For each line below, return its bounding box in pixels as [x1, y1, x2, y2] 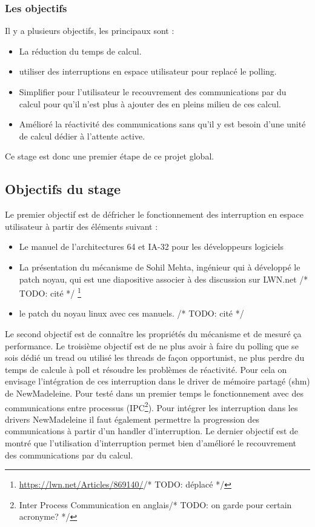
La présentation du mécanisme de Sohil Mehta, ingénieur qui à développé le [19, 260, 300, 273]
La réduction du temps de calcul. [19, 44, 142, 57]
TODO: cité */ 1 [19, 285, 81, 299]
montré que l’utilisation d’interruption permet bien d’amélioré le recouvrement [5, 436, 297, 449]
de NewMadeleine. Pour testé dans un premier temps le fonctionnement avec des [5, 386, 303, 399]
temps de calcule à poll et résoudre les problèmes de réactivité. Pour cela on [5, 363, 287, 375]
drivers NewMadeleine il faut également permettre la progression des [5, 412, 260, 425]
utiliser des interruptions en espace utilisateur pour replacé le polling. [19, 65, 277, 78]
